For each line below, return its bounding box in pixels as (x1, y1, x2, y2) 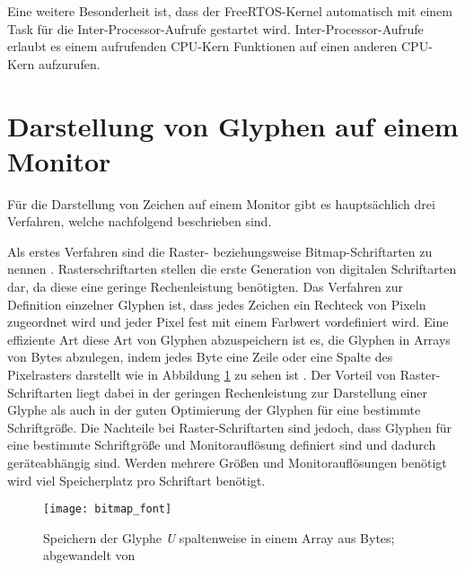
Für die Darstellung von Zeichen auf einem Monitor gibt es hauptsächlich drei (7, 194, 435, 213)
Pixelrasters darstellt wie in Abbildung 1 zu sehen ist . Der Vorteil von (7, 365, 397, 384)
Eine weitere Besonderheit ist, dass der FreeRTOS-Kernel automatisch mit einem (7, 2, 452, 20)
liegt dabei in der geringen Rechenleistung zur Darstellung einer (76, 382, 427, 401)
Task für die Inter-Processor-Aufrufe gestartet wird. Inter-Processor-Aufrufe (7, 19, 424, 38)
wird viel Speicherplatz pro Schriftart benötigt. (7, 470, 266, 489)
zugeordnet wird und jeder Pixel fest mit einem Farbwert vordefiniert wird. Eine (7, 312, 449, 331)
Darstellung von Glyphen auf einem (7, 107, 459, 144)
